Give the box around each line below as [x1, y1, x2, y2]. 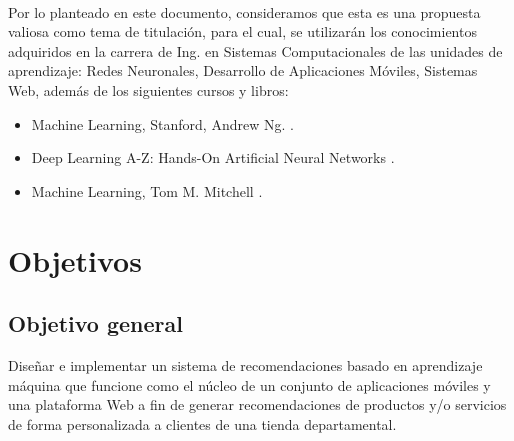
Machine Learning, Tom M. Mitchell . [31, 180, 263, 201]
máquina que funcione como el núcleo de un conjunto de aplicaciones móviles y [8, 374, 491, 395]
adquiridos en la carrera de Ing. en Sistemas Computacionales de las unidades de [8, 40, 503, 61]
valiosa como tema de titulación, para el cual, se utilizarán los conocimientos [8, 21, 477, 42]
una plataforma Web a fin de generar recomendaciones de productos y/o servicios [8, 394, 507, 415]
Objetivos [8, 239, 142, 280]
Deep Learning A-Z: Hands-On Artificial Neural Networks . [31, 147, 395, 168]
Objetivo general [8, 308, 183, 339]
